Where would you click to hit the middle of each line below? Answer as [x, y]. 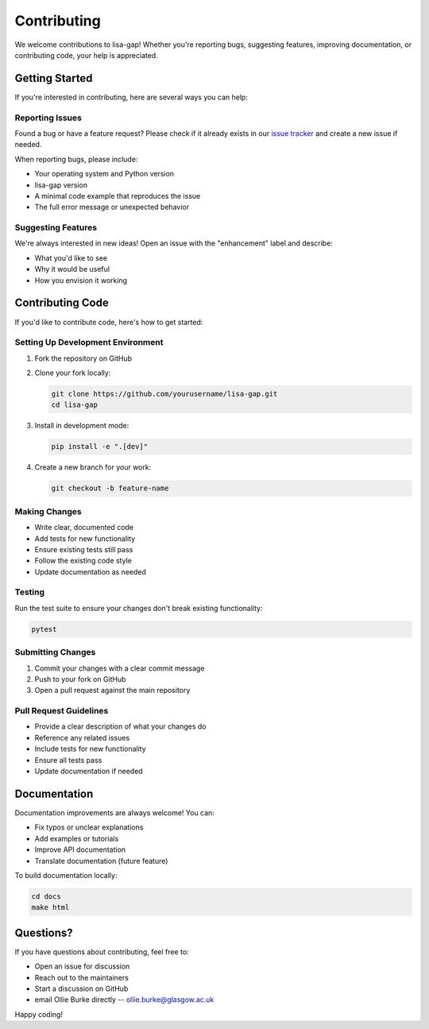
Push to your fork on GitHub [80, 679]
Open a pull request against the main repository [112, 691]
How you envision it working [81, 280]
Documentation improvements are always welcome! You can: [114, 812]
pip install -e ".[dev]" [100, 447]
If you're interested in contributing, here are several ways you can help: [131, 97]
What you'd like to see [71, 257]
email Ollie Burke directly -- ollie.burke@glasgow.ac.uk [124, 1000]
